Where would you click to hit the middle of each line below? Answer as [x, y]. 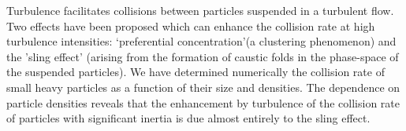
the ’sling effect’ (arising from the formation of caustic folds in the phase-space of [203, 56]
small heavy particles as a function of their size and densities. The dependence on [203, 87]
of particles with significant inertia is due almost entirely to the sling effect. [188, 118]
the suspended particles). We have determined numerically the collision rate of [196, 72]
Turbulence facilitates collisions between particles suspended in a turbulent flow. [200, 10]
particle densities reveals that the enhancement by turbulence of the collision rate [203, 102]
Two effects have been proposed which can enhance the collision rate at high [191, 25]
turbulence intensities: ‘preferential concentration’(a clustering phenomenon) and [201, 41]
